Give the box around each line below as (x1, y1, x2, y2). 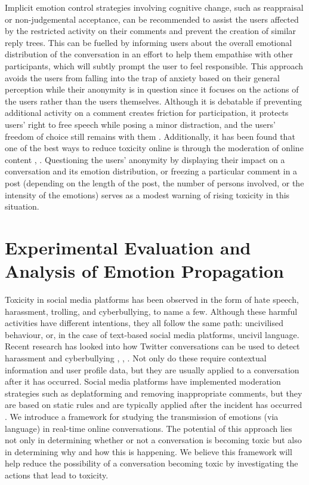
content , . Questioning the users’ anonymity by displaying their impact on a (5, 153, 285, 165)
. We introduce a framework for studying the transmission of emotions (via (5, 410, 279, 422)
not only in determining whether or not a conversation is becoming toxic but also (5, 434, 302, 446)
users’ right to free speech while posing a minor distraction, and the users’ (5, 118, 276, 130)
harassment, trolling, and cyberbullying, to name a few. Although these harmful (5, 305, 298, 317)
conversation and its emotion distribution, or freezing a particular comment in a (5, 165, 298, 177)
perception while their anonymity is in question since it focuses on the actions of (5, 83, 299, 96)
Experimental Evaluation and (5, 235, 251, 259)
